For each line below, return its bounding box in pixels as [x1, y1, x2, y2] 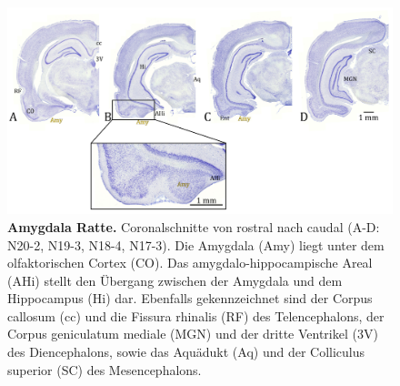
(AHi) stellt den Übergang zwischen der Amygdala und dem [7, 270, 343, 289]
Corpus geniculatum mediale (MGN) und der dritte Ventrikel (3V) [7, 324, 378, 343]
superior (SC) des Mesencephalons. [7, 360, 202, 379]
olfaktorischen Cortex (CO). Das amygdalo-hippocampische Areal [7, 253, 373, 272]
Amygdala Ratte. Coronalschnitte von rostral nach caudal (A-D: [7, 217, 380, 236]
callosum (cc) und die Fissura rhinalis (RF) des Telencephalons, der [7, 306, 385, 325]
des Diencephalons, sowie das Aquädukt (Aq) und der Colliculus [7, 342, 365, 361]
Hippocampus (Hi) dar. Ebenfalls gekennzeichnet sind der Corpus [7, 289, 373, 308]
